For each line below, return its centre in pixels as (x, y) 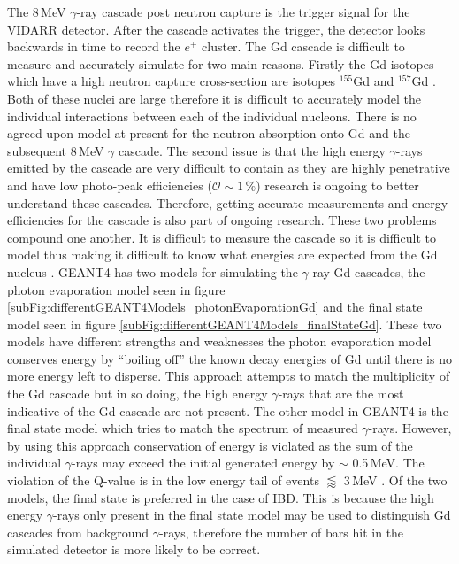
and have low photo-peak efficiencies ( (110, 185)
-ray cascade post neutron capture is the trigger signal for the (243, 12)
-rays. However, (410, 428)
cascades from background (78, 532)
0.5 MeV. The (388, 463)
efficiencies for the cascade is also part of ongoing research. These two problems (222, 220)
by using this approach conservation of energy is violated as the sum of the (210, 445)
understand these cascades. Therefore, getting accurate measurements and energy (228, 202)
